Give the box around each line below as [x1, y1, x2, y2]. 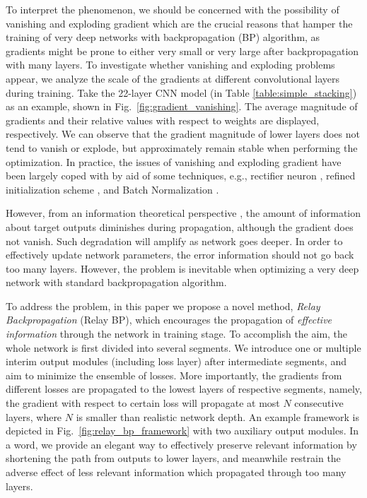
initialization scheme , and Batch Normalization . [6, 182, 219, 196]
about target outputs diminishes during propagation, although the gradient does [6, 219, 354, 234]
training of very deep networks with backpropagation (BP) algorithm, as [6, 30, 320, 45]
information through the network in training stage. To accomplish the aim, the [6, 326, 348, 341]
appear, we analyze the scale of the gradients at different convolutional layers [6, 71, 340, 85]
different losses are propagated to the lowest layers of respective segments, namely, [6, 381, 362, 396]
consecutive [294, 396, 344, 410]
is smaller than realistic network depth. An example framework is [76, 409, 359, 424]
